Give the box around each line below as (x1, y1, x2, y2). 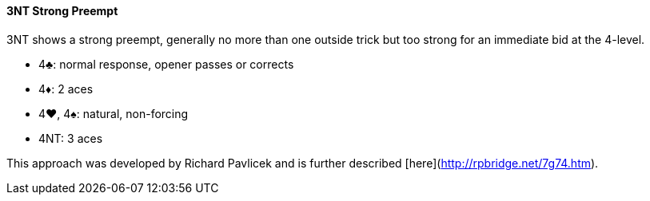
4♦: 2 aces (38, 81, 94, 96)
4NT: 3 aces (38, 131, 103, 145)
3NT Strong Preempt (6, 4, 118, 18)
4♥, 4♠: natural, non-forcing (38, 106, 189, 120)
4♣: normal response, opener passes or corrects (38, 57, 294, 71)
